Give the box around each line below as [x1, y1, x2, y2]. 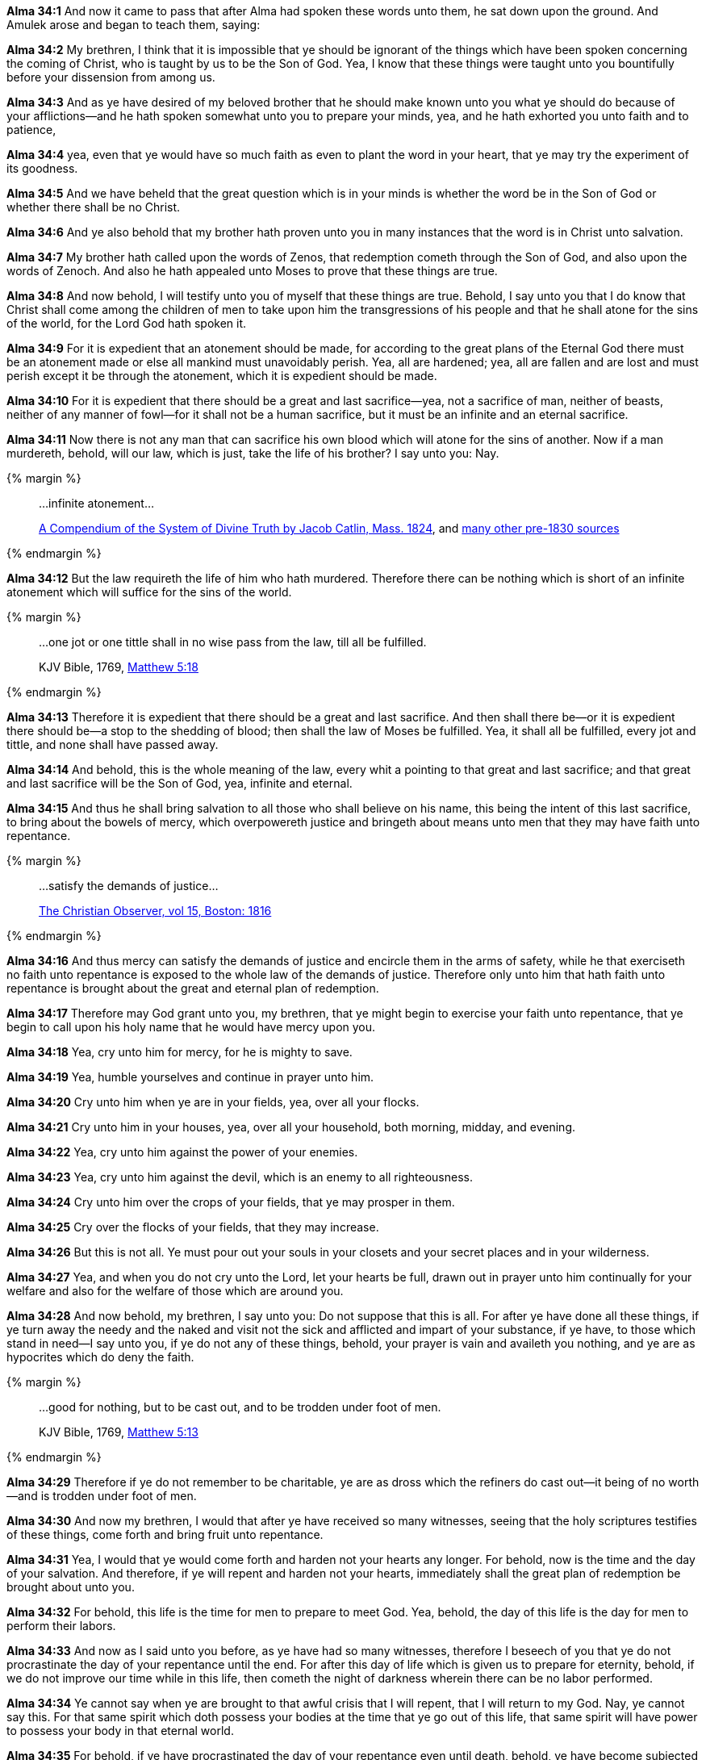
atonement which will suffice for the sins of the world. [6, 585, 292, 599]
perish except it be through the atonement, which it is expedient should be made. [6, 369, 437, 383]
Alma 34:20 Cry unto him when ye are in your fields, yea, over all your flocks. [6, 1095, 420, 1109]
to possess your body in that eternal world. [6, 1724, 234, 1737]
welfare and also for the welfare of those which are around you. [6, 1284, 344, 1298]
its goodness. [6, 161, 78, 175]
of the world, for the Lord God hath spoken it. [6, 316, 247, 330]
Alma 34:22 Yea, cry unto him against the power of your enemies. [6, 1145, 358, 1159]
